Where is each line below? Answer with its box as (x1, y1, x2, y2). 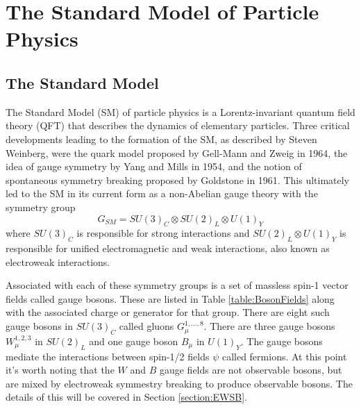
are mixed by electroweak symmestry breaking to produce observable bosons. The (6, 376, 353, 390)
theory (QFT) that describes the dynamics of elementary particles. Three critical (6, 118, 350, 133)
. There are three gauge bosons (203, 319, 335, 333)
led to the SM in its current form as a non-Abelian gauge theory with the (6, 186, 318, 201)
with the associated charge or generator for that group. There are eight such (6, 305, 330, 319)
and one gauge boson (89, 333, 178, 348)
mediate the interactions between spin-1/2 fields (6, 349, 210, 363)
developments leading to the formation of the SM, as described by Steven (6, 131, 317, 146)
